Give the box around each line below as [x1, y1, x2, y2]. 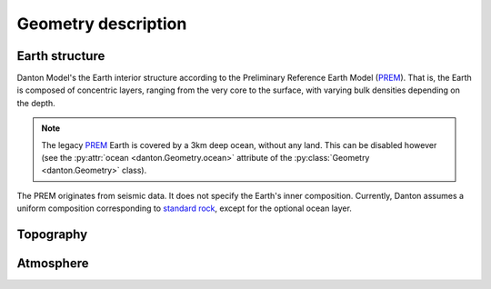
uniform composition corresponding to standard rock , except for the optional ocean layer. [16, 203, 352, 214]
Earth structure [16, 48, 105, 64]
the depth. [16, 97, 56, 108]
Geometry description [16, 14, 187, 34]
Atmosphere [16, 255, 89, 272]
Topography [16, 227, 88, 242]
